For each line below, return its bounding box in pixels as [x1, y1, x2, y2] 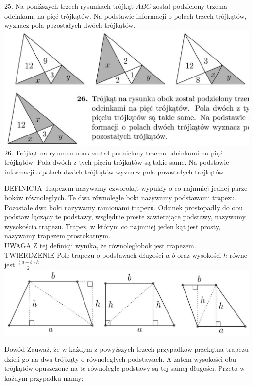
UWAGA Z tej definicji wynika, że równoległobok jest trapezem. [4, 240, 196, 250]
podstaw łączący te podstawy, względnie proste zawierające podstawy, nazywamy [4, 212, 246, 222]
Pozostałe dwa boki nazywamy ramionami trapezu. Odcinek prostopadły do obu [4, 202, 243, 212]
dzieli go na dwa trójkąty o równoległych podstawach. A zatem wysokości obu [4, 353, 236, 364]
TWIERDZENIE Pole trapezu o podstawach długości [4, 250, 164, 260]
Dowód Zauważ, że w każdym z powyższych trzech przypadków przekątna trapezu [4, 344, 249, 354]
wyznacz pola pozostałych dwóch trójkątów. [4, 20, 135, 30]
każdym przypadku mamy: [4, 373, 84, 383]
